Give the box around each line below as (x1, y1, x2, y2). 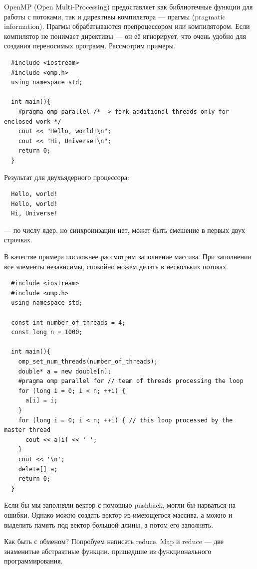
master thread (4, 426, 51, 434)
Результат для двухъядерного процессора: (4, 172, 129, 182)
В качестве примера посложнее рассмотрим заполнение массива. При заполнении (4, 251, 252, 262)
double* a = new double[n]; (18, 368, 111, 375)
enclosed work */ (4, 118, 61, 125)
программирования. (4, 556, 63, 566)
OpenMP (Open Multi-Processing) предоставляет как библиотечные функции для (4, 1, 253, 11)
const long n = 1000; (11, 329, 83, 336)
